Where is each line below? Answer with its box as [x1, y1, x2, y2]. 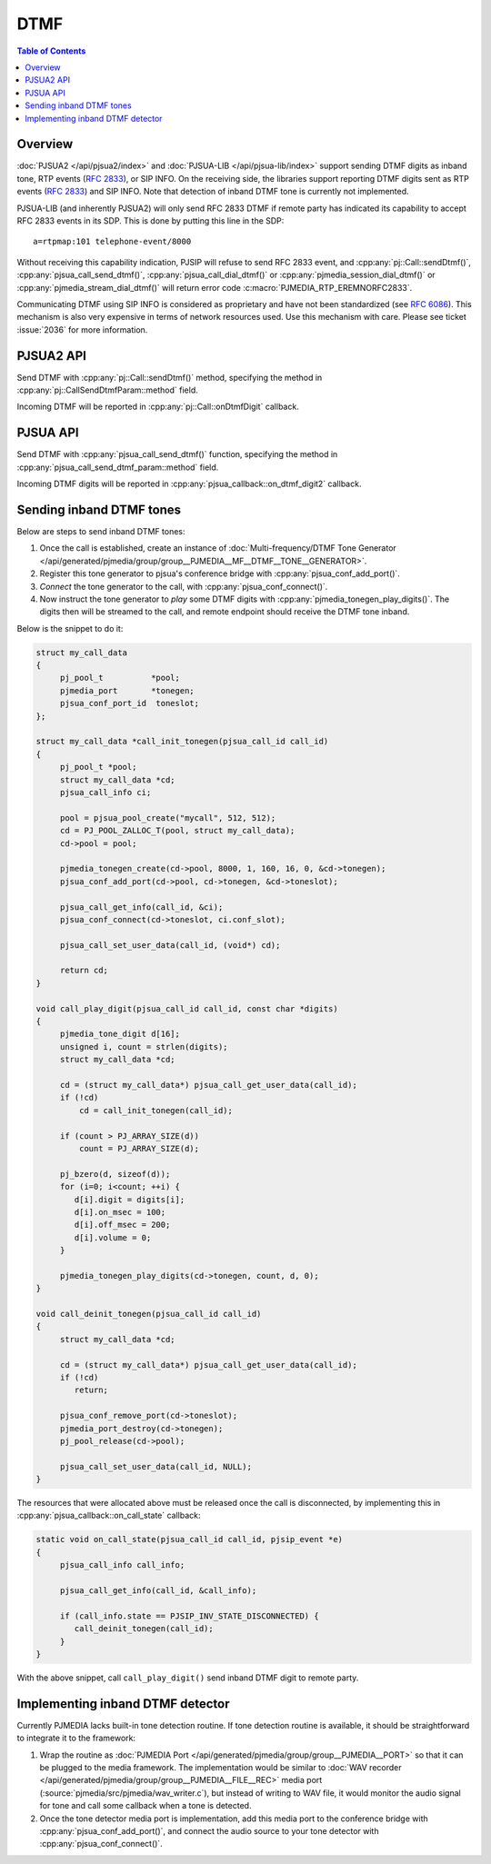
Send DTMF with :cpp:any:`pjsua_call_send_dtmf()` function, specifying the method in [16, 449, 338, 460]
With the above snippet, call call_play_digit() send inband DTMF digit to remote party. [16, 1672, 359, 1683]
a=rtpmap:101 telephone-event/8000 [33, 236, 192, 247]
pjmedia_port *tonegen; [59, 685, 195, 695]
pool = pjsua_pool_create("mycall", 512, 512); [59, 812, 276, 822]
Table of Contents [16, 45, 86, 56]
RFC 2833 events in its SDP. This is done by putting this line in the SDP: [16, 214, 285, 226]
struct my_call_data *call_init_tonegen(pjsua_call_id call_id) [35, 736, 329, 747]
